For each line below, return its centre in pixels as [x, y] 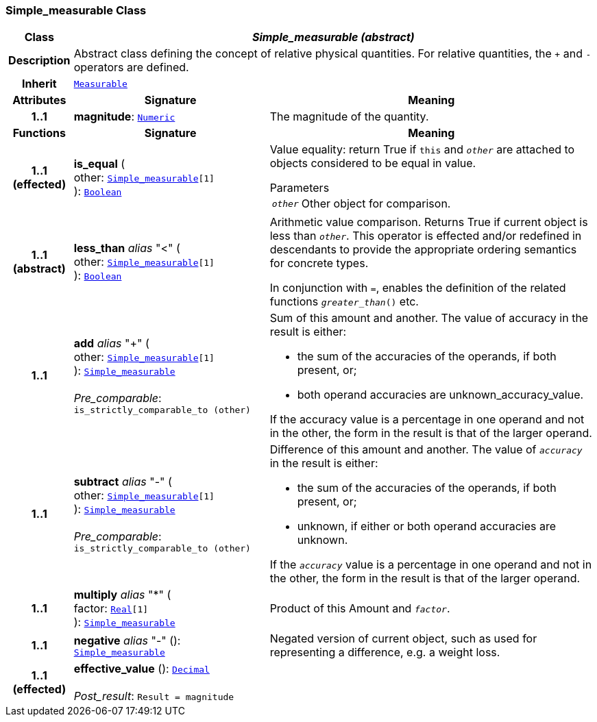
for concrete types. [319, 263]
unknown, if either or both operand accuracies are [427, 526]
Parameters [300, 188]
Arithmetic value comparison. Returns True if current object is [429, 222]
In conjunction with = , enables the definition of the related [418, 288]
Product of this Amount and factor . [360, 609]
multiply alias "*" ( [122, 595]
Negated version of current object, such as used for [403, 639]
